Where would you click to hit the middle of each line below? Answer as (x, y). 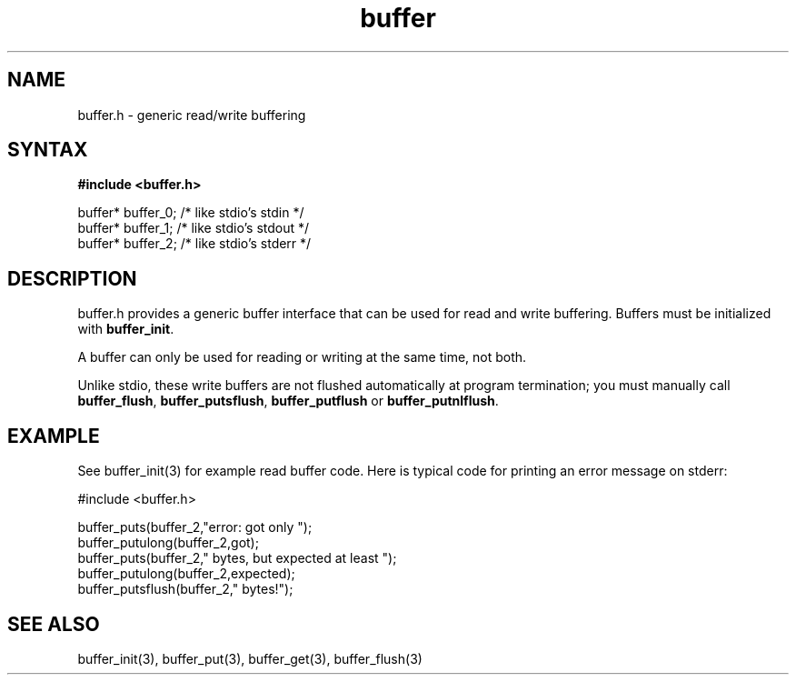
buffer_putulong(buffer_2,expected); (186, 574)
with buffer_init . (126, 329)
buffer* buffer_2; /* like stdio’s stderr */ (194, 244)
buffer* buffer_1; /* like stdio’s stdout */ (194, 228)
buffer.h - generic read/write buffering (192, 115)
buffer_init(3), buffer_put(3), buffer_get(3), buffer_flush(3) (250, 658)
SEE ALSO (54, 624)
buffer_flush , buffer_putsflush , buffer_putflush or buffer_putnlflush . (288, 401)
